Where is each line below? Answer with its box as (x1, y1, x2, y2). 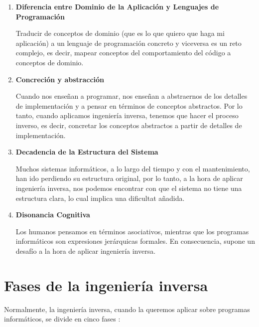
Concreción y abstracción (15, 74, 105, 84)
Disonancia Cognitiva (15, 209, 90, 220)
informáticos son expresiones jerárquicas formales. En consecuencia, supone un (15, 236, 255, 246)
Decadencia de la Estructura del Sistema (15, 147, 158, 157)
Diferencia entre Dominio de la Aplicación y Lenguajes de (15, 1, 219, 11)
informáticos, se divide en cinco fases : (4, 314, 121, 324)
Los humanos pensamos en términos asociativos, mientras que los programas (15, 226, 249, 236)
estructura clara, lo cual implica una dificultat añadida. (15, 192, 185, 203)
